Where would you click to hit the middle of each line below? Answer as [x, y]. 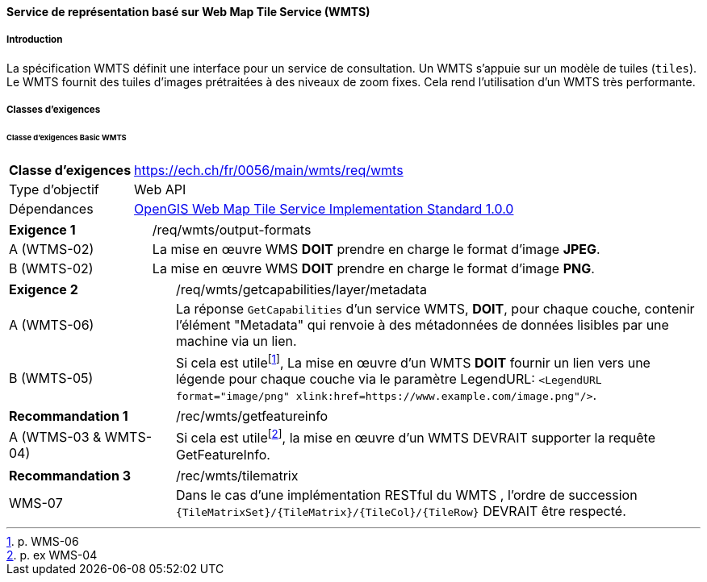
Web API [160, 189]
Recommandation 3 [70, 475]
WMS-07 [36, 503]
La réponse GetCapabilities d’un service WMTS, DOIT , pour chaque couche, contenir [435, 308]
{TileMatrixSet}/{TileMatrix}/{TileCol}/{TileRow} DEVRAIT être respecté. [401, 511]
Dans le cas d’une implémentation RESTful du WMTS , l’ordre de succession [406, 495]
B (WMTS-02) [51, 268]
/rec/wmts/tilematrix [237, 475]
